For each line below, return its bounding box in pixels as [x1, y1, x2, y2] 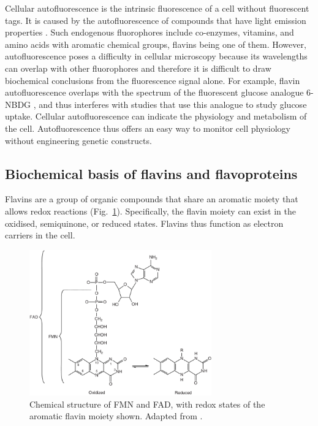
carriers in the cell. [5, 229, 75, 242]
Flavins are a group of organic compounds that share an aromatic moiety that [5, 192, 298, 205]
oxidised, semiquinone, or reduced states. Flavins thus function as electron [5, 216, 284, 229]
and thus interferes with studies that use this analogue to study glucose [39, 97, 307, 110]
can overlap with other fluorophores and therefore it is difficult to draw [5, 61, 271, 74]
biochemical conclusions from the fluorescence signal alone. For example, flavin [5, 74, 300, 86]
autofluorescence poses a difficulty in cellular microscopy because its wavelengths [5, 50, 308, 63]
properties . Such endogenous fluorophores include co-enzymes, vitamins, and [5, 26, 294, 39]
